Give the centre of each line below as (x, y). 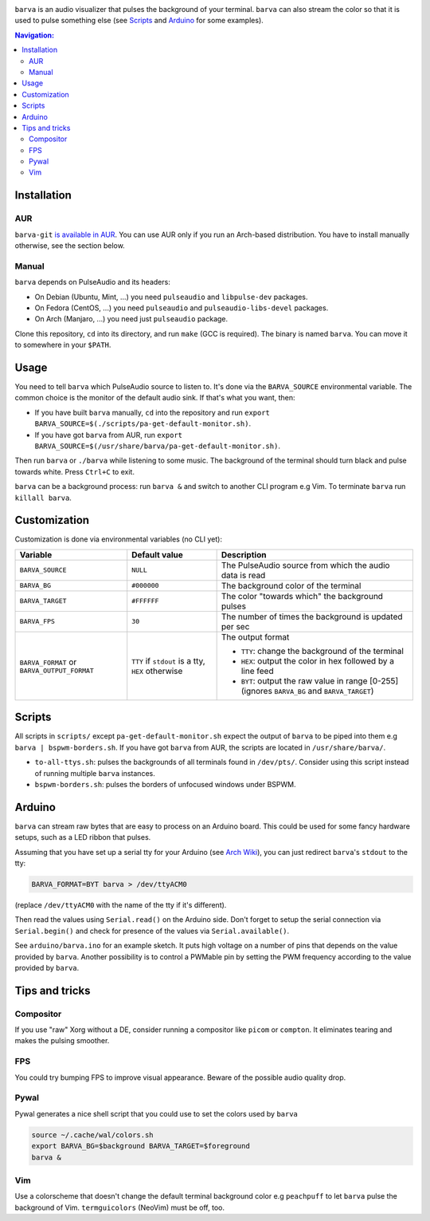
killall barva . (43, 498)
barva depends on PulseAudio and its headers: (92, 282)
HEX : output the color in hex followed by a (317, 660)
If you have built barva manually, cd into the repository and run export (152, 412)
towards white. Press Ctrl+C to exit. (75, 471)
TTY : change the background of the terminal (322, 651)
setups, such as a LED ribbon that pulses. (83, 837)
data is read (243, 575)
